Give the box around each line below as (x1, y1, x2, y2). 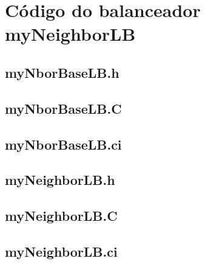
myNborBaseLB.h (5, 63, 119, 82)
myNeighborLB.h (5, 170, 115, 189)
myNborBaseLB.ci (5, 134, 122, 153)
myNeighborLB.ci (5, 241, 118, 260)
